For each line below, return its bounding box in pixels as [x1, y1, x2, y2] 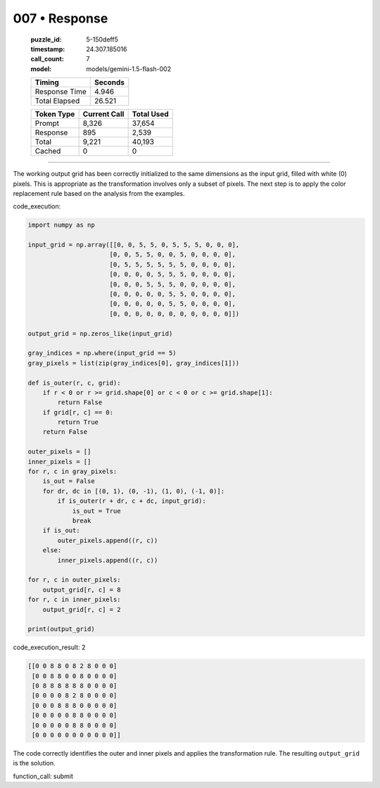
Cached [34, 146, 61, 156]
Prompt [34, 118, 60, 128]
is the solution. [13, 759, 56, 768]
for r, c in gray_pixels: [27, 468, 118, 475]
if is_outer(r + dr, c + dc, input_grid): [57, 497, 207, 505]
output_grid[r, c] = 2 [42, 606, 121, 613]
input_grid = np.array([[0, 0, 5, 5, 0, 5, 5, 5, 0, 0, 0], [27, 241, 240, 249]
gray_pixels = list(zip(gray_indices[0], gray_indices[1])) [27, 359, 240, 367]
